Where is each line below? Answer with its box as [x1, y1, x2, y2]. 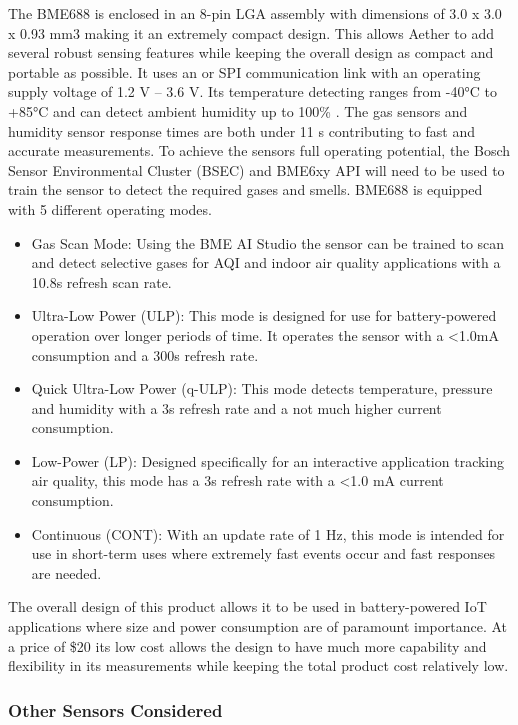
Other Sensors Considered [8, 697, 223, 722]
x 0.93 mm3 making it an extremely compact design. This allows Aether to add [8, 22, 494, 43]
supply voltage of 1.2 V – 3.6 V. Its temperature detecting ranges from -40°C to [8, 81, 497, 102]
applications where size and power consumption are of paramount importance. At [8, 616, 507, 637]
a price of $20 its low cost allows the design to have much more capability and [8, 635, 487, 656]
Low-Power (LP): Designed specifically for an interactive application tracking [31, 450, 505, 471]
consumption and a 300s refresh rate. [31, 344, 259, 365]
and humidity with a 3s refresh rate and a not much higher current [31, 397, 442, 418]
